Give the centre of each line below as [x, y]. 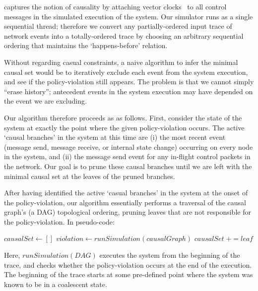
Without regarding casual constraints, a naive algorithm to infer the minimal [121, 62]
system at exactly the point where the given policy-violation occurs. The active [124, 127]
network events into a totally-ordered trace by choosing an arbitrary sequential [124, 35]
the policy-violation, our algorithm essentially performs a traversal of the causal [125, 202]
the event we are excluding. [45, 101]
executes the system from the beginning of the [170, 255]
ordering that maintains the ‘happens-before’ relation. [86, 45]
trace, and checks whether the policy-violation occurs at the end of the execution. [128, 264]
